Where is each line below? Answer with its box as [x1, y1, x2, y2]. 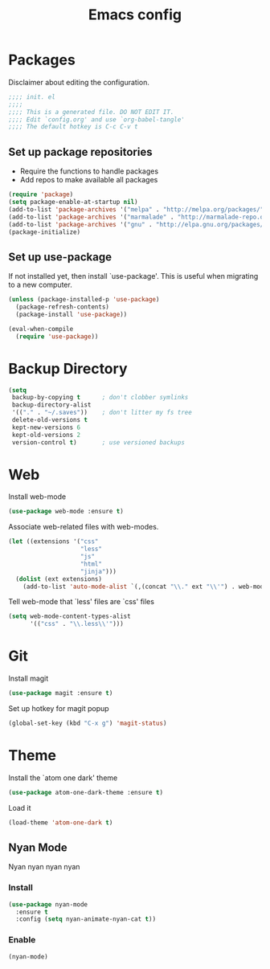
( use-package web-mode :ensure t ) [8, 508, 125, 516]
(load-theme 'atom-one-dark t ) [8, 818, 113, 827]
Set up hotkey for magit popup [8, 704, 110, 713]
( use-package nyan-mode [8, 900, 88, 909]
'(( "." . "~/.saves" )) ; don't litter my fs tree [11, 408, 193, 417]
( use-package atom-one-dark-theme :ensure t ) [8, 788, 163, 796]
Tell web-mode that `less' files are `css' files [8, 597, 155, 607]
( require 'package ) [8, 190, 74, 198]
